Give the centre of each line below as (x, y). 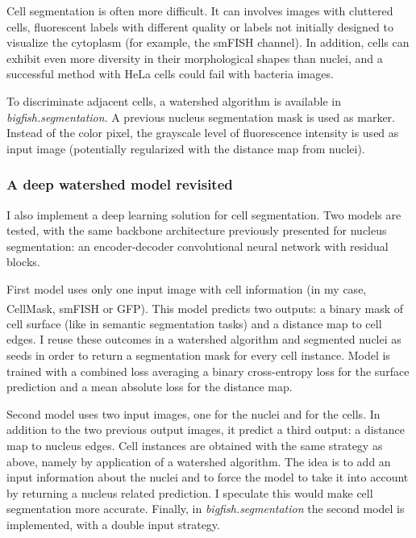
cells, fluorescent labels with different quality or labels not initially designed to (200, 26)
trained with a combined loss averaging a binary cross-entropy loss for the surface (208, 371)
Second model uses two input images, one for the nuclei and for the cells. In (193, 413)
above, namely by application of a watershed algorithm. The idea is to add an (199, 461)
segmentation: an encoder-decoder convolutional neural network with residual (198, 246)
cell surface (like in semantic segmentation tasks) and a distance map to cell (194, 323)
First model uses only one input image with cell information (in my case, (187, 288)
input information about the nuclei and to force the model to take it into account (208, 477)
